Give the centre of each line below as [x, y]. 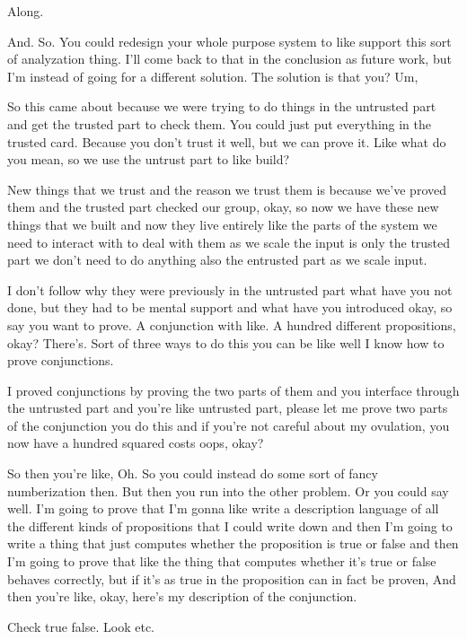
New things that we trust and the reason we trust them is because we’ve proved [227, 189]
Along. [26, 11]
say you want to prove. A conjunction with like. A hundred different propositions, [232, 324]
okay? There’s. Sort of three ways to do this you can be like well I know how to [226, 342]
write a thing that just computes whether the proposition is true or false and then [233, 543]
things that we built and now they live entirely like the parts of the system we [222, 224]
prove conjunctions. [61, 360]
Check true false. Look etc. [81, 626]
